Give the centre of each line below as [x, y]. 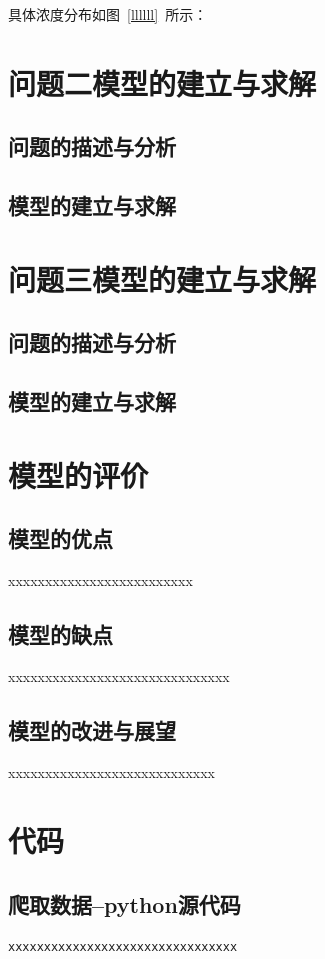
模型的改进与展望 [92, 729]
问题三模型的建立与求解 [162, 278]
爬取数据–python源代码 [124, 904]
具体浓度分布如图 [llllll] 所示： [108, 14]
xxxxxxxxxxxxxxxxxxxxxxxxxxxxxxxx [123, 946]
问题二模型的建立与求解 [162, 82]
